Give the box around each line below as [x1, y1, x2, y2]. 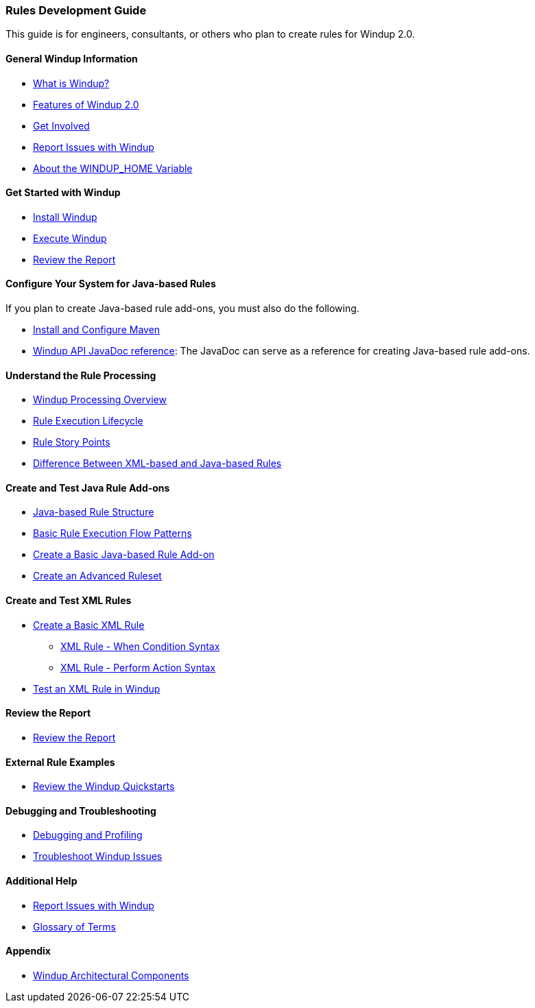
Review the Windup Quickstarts [33, 780, 175, 793]
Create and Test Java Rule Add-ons [5, 481, 170, 494]
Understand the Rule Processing [5, 369, 156, 381]
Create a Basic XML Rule [33, 619, 145, 631]
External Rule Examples [5, 756, 115, 768]
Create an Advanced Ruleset [33, 570, 162, 582]
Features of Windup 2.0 [33, 98, 139, 110]
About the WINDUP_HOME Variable [33, 162, 193, 174]
